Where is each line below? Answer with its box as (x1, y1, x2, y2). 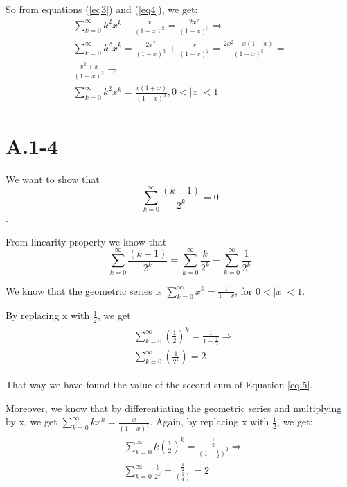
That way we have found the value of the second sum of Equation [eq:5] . (6, 377, 313, 392)
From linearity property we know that (6, 234, 167, 248)
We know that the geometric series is (6, 283, 162, 298)
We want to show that (6, 171, 100, 186)
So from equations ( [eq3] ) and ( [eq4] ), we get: (6, 2, 198, 16)
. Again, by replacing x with (150, 414, 269, 429)
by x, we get (6, 414, 57, 429)
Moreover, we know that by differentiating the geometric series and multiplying (6, 400, 342, 415)
